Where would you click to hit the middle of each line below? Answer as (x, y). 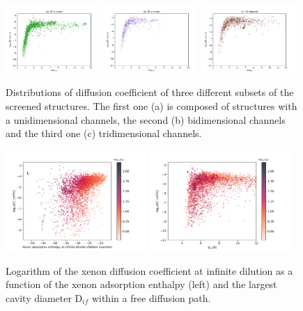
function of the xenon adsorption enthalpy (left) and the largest (141, 284)
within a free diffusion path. (151, 297)
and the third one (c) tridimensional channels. (104, 133)
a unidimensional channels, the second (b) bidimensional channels (146, 119)
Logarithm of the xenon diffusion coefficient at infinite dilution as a (149, 270)
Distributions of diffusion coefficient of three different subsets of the (150, 92)
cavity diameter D (44, 297)
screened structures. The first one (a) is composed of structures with (151, 106)
